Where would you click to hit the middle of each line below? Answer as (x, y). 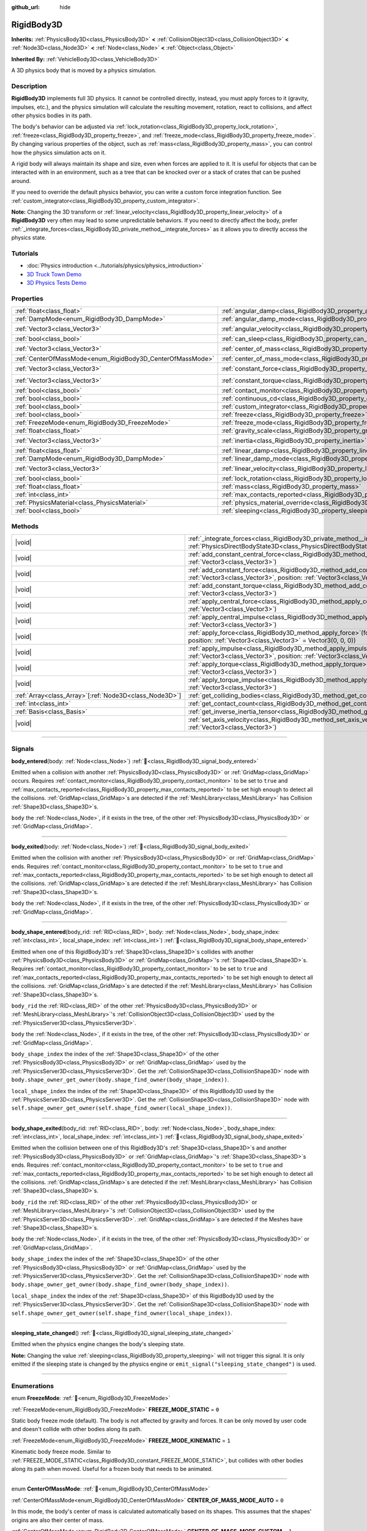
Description (29, 86)
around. (21, 181)
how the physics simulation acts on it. (59, 152)
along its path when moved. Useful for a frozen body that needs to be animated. (112, 1469)
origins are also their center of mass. (57, 1520)
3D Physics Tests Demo (57, 283)
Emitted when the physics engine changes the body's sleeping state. (98, 1344)
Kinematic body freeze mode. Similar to (61, 1452)
